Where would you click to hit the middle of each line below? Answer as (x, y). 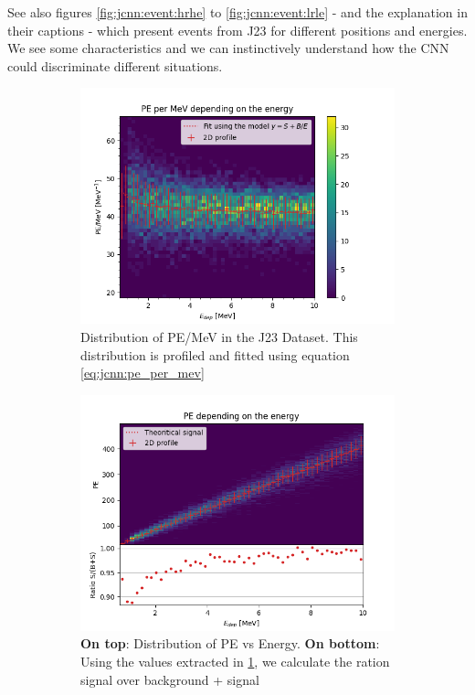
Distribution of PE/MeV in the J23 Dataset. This (219, 336)
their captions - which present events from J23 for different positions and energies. (237, 30)
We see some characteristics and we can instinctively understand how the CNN (228, 48)
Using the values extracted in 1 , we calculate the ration (235, 661)
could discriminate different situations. (115, 65)
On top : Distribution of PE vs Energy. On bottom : (230, 643)
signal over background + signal (170, 679)
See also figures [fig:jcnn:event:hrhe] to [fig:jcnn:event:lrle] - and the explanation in (237, 12)
